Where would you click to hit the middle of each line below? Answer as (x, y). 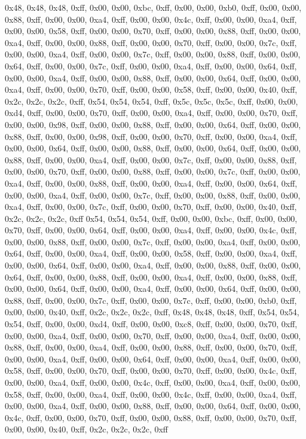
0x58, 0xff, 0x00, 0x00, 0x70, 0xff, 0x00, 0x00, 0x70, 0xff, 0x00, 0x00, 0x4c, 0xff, (151, 371)
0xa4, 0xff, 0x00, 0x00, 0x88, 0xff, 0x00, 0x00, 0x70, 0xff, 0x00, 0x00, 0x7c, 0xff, (151, 42)
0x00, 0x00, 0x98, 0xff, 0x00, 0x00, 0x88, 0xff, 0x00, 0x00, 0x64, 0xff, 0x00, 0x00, (153, 124)
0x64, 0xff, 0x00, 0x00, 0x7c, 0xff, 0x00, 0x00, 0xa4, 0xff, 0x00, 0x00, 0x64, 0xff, (151, 65)
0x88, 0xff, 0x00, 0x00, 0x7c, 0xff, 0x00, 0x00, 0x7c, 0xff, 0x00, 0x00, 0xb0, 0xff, (151, 300)
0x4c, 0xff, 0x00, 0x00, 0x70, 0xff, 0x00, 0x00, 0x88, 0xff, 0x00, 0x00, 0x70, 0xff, (151, 417)
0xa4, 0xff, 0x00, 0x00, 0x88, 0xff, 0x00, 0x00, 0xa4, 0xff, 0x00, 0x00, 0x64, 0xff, (151, 183)
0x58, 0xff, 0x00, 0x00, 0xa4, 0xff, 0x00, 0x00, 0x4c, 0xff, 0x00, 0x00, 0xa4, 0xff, (151, 394)
